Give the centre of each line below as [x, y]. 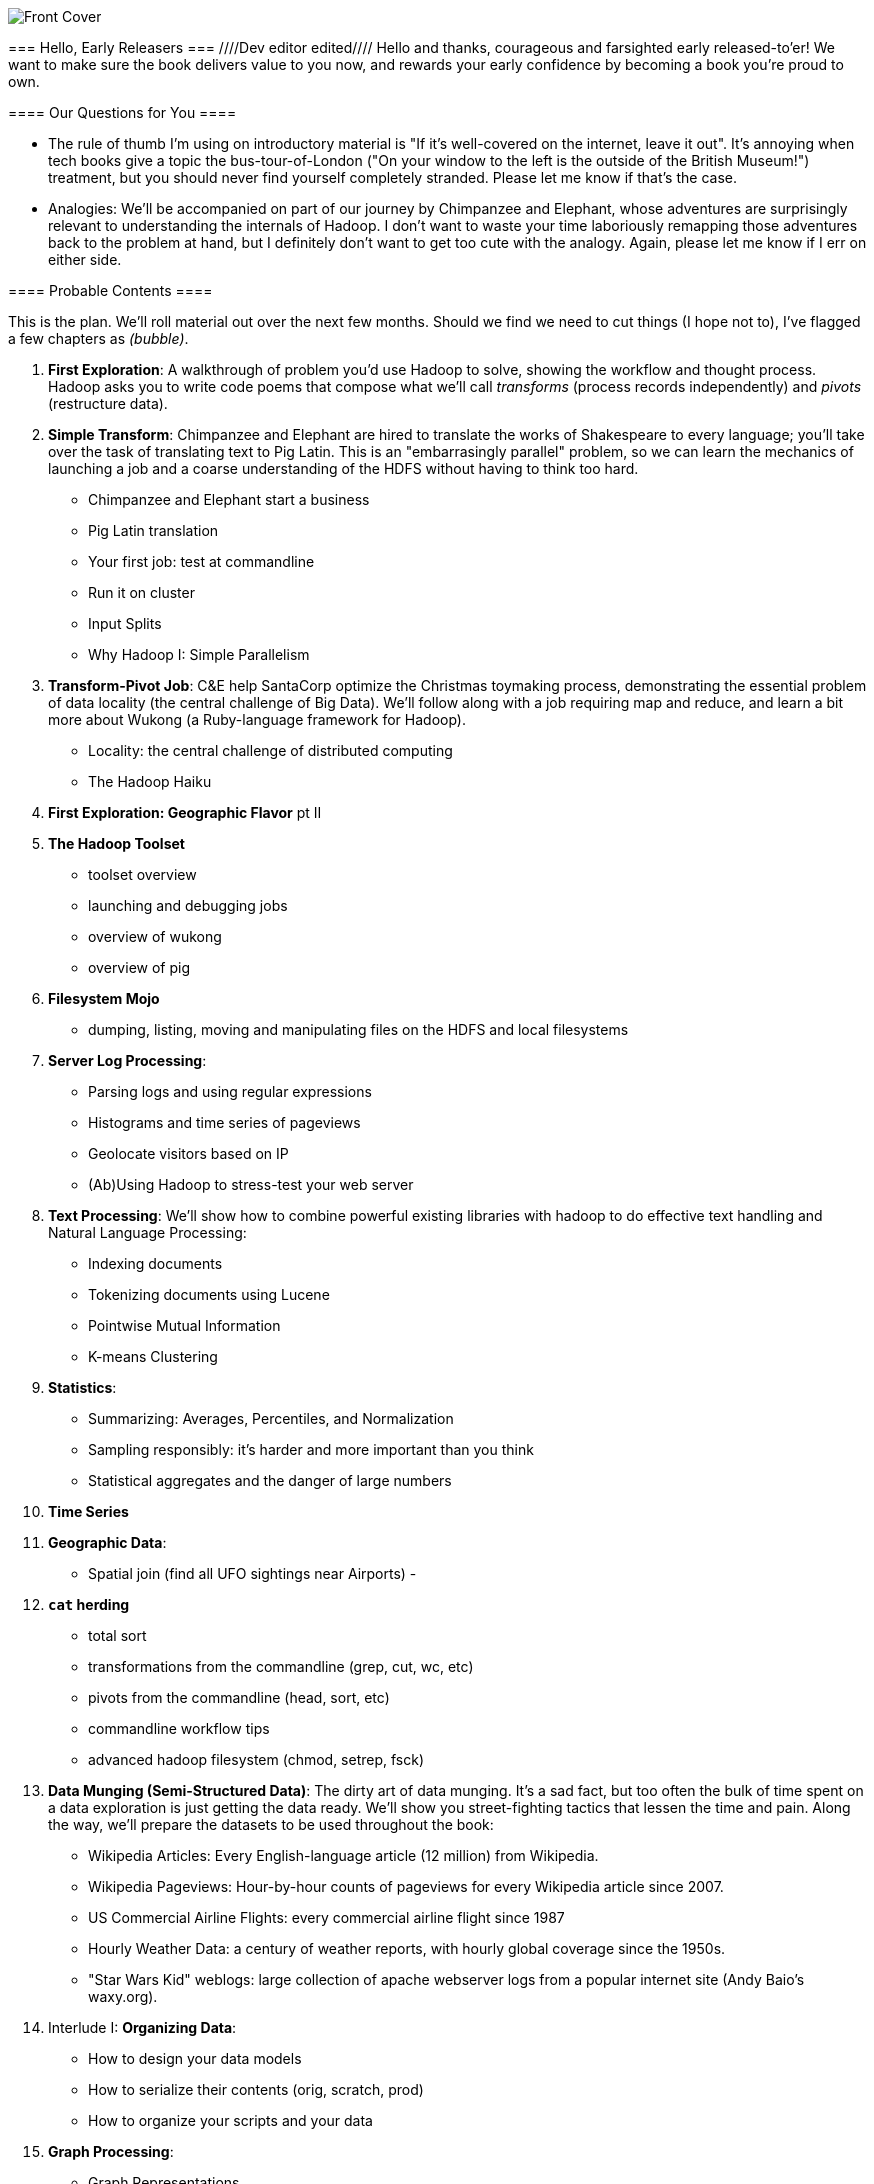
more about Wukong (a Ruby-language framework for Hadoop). [257, 719]
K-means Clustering [153, 1356]
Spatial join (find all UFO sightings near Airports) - [252, 1573]
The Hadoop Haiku [150, 781]
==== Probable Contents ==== [110, 290]
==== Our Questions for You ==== [122, 112]
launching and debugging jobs [188, 905]
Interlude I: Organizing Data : [142, 2027]
